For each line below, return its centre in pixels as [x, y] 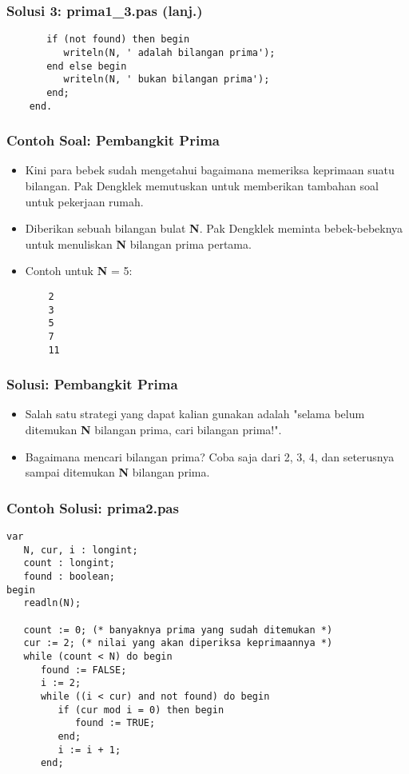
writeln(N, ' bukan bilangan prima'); [167, 80]
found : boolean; [69, 577]
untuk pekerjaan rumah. [84, 201]
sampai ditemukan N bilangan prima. [117, 472]
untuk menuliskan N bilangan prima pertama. [138, 243]
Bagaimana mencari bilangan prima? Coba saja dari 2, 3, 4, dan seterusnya [210, 456]
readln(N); [52, 603]
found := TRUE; [115, 723]
